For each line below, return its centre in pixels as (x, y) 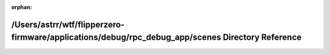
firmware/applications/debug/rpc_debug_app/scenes (116, 38)
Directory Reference (262, 38)
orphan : (22, 7)
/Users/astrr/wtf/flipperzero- (68, 24)
